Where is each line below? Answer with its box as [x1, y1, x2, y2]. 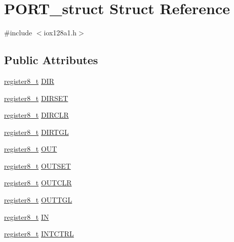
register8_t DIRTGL [4, 126, 69, 137]
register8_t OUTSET [4, 160, 71, 171]
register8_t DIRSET [4, 92, 68, 103]
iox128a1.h [44, 27, 77, 38]
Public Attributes [4, 52, 98, 68]
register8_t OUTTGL [4, 195, 72, 205]
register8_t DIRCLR [4, 110, 69, 120]
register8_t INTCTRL [4, 228, 74, 239]
